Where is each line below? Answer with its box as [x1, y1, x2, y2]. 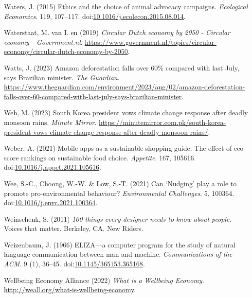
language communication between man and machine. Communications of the [4, 249, 233, 259]
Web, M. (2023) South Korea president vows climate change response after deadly [4, 107, 248, 118]
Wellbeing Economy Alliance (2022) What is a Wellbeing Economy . [4, 275, 204, 285]
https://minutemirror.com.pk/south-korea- [98, 117, 226, 127]
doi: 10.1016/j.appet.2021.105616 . [4, 162, 101, 172]
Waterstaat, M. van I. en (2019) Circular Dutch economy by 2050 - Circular [4, 27, 231, 37]
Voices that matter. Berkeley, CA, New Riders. [4, 223, 144, 233]
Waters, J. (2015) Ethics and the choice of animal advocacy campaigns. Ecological [4, 1, 248, 11]
